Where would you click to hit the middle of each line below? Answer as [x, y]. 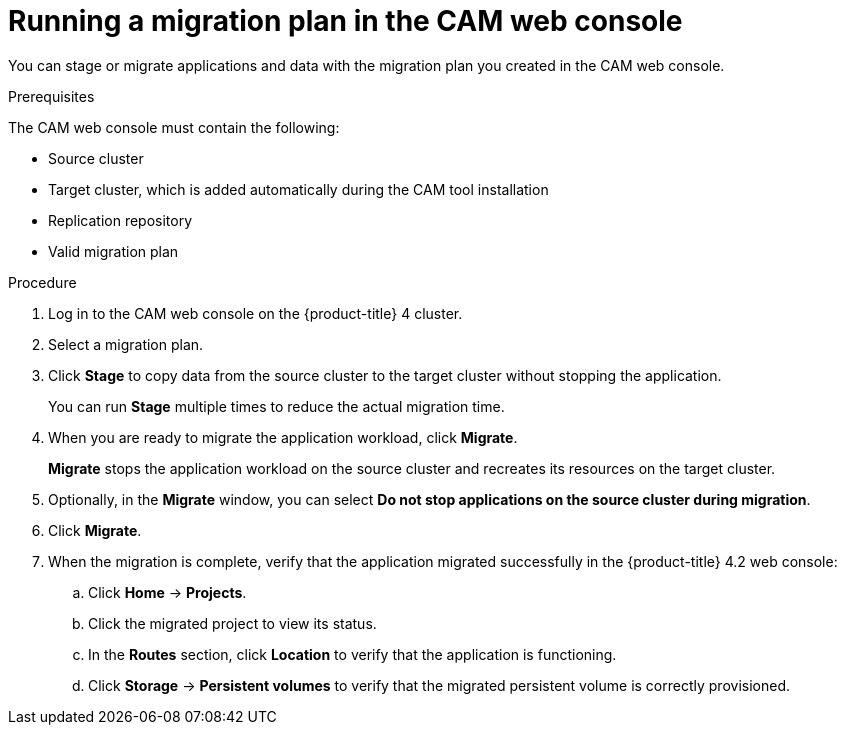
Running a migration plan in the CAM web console [345, 21]
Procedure [42, 282]
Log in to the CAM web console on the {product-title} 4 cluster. [255, 313]
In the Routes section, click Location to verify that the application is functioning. [352, 654]
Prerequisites [51, 96]
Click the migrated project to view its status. [232, 623]
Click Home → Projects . [167, 592]
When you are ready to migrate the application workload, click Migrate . [283, 437]
